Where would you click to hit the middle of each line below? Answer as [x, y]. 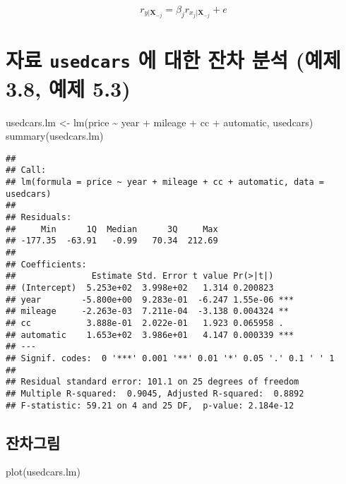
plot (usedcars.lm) [43, 472]
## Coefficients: [46, 264]
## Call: [26, 170]
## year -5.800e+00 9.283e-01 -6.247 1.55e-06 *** [150, 300]
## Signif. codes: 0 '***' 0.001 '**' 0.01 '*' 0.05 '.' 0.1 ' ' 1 [170, 358]
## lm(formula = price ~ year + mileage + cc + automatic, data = [165, 182]
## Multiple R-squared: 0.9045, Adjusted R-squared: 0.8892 [155, 393]
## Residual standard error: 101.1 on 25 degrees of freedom [153, 382]
